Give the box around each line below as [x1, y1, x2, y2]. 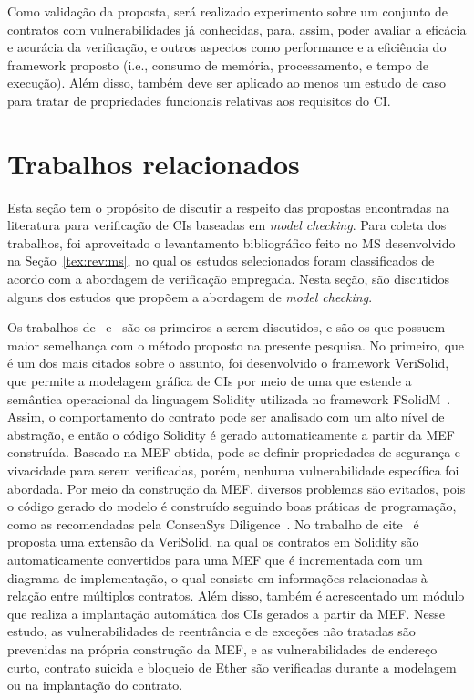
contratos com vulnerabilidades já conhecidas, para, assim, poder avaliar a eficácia [7, 19, 467, 38]
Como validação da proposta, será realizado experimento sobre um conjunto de [7, 2, 448, 20]
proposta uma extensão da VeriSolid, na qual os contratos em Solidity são [7, 532, 419, 551]
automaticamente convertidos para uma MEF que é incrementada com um [7, 549, 423, 569]
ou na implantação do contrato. [7, 675, 183, 695]
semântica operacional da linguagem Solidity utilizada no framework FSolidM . [7, 389, 451, 408]
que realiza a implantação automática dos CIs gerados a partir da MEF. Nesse [7, 603, 446, 622]
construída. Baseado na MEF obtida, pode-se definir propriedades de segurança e [7, 443, 461, 462]
